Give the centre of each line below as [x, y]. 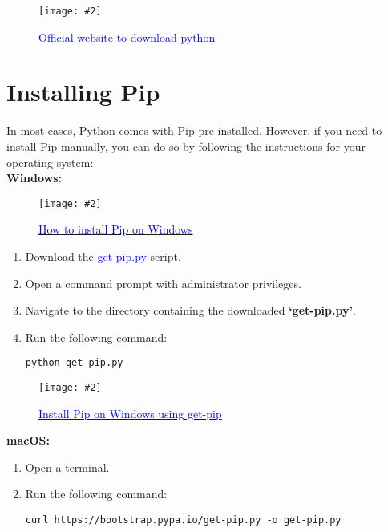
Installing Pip [83, 92]
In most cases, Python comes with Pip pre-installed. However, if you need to [194, 130]
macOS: [28, 440]
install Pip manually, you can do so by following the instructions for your [186, 146]
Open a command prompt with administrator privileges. [163, 283]
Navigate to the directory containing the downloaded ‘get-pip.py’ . [190, 310]
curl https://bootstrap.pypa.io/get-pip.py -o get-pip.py [183, 520]
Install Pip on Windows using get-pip [130, 413]
